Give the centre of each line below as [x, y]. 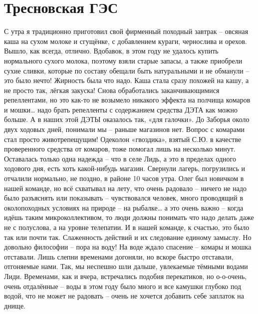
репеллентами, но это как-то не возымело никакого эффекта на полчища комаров [127, 100]
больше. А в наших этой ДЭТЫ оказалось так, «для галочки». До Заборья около [127, 119]
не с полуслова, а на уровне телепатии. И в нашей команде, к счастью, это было [127, 227]
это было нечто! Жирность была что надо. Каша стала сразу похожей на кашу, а [127, 80]
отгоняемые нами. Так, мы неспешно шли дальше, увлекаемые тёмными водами [126, 266]
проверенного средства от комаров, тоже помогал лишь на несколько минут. [120, 149]
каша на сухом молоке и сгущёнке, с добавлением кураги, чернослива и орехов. [126, 41]
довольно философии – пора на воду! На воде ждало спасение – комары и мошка [128, 247]
